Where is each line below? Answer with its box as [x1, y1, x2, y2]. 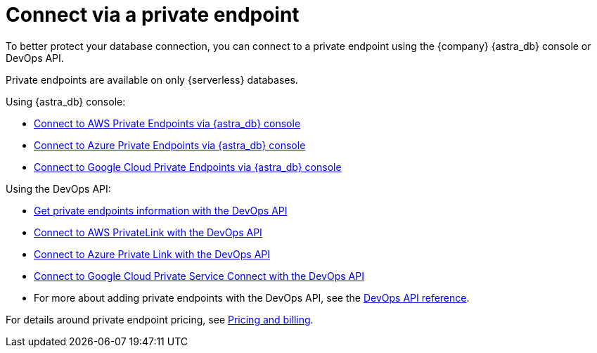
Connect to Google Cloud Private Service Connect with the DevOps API [34, 269, 364, 282]
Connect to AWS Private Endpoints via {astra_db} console [34, 117, 301, 129]
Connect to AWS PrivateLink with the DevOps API [34, 226, 262, 238]
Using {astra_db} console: [6, 95, 126, 108]
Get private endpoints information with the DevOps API [34, 204, 288, 217]
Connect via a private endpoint [6, 3, 300, 27]
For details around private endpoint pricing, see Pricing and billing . [6, 313, 314, 326]
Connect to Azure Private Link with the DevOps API [34, 248, 270, 260]
